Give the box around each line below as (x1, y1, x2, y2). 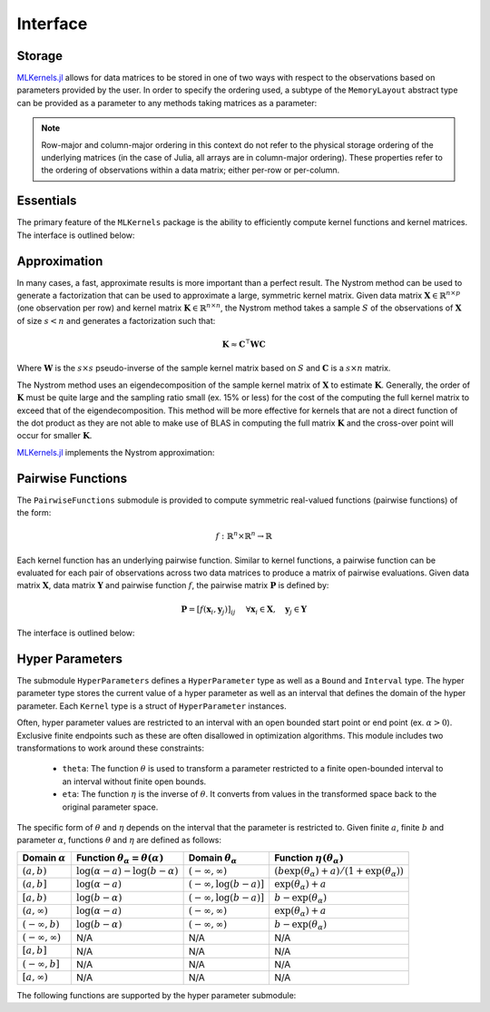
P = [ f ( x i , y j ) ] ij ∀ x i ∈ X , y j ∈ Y (181, 604, 308, 616)
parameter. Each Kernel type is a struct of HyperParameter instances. (16, 700, 287, 712)
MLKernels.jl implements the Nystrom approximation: (16, 447, 215, 457)
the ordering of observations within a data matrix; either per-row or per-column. (41, 164, 340, 176)
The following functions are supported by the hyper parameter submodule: (16, 989, 297, 1000)
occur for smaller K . (16, 430, 93, 441)
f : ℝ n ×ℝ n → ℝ (215, 529, 272, 542)
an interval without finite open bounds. (62, 776, 207, 787)
